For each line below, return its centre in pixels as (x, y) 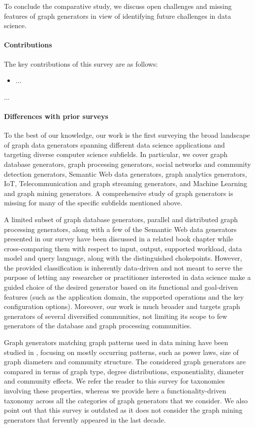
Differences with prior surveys (56, 116)
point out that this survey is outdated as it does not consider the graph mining (123, 410)
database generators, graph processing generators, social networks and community (127, 164)
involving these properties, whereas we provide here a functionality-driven (115, 390)
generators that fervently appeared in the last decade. (85, 419)
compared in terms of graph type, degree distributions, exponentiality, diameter (124, 371)
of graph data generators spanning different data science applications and (114, 144)
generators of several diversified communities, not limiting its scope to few (116, 316)
